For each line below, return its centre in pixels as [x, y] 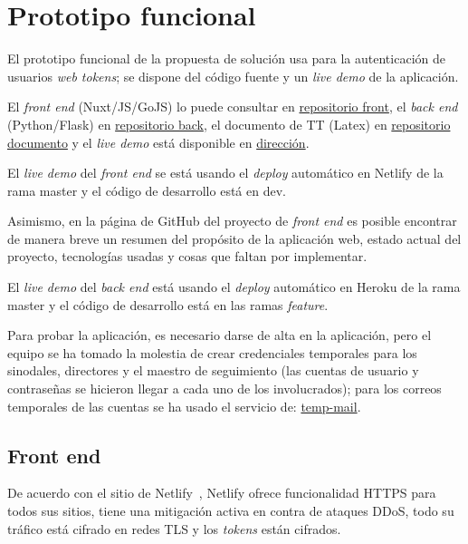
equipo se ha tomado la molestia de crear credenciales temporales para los [212, 352]
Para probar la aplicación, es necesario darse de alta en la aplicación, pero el [220, 335]
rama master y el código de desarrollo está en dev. [147, 190]
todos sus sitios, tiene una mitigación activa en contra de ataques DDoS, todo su [231, 511]
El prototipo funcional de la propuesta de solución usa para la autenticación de [226, 58]
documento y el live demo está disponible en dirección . [158, 142]
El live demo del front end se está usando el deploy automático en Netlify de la [225, 173]
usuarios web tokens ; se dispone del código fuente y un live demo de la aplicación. [233, 76]
